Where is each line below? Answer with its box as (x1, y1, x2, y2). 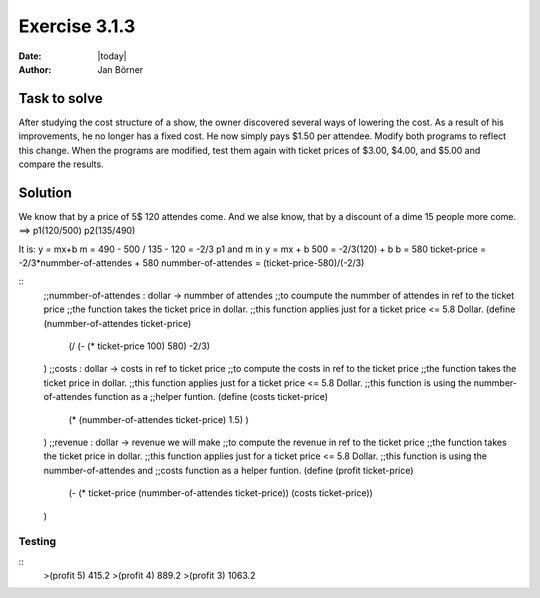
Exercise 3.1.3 (18, 15, 136, 37)
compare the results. (18, 158, 104, 170)
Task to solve (18, 90, 104, 107)
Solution (18, 184, 72, 201)
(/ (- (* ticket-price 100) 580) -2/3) (68, 340, 210, 352)
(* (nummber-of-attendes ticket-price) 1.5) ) (68, 413, 249, 425)
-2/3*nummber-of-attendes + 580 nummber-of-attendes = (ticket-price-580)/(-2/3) (18, 257, 365, 269)
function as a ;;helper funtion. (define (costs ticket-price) (93, 391, 329, 403)
